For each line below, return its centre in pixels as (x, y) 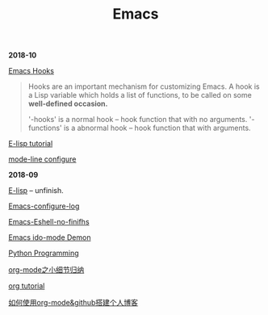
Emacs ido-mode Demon (50, 237)
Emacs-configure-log (44, 206)
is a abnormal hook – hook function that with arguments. (157, 128)
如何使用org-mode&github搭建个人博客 (73, 303)
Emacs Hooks (31, 71)
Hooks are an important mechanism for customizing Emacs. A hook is (144, 86)
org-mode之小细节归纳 (46, 270)
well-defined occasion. (68, 104)
